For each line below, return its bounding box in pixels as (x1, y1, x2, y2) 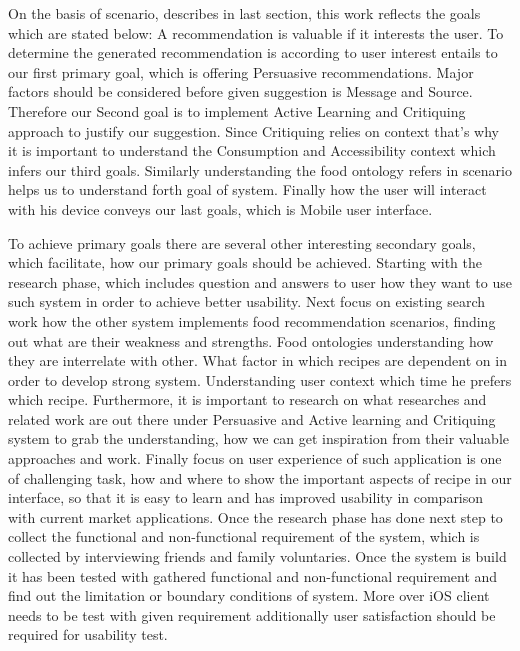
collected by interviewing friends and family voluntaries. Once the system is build (8, 546, 507, 567)
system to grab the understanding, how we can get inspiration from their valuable (8, 428, 510, 449)
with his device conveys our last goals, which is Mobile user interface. (8, 198, 433, 219)
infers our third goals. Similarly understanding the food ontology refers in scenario (8, 159, 512, 180)
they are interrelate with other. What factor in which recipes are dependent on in (8, 350, 507, 371)
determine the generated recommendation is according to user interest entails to (8, 42, 498, 63)
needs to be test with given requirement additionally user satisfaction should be (8, 604, 496, 625)
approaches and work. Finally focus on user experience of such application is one (8, 448, 502, 469)
